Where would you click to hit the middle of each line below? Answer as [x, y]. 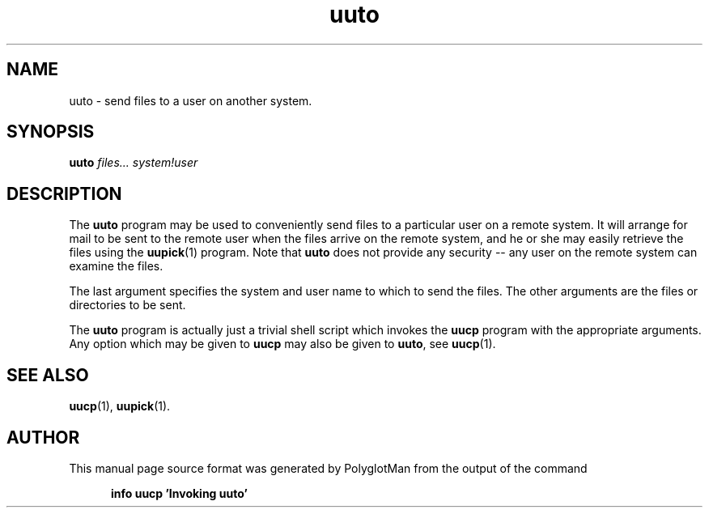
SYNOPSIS [51, 132]
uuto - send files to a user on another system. [191, 100]
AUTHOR [43, 437]
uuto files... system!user [134, 163]
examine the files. [116, 266]
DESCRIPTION [64, 193]
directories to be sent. [127, 305]
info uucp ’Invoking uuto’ [179, 493]
